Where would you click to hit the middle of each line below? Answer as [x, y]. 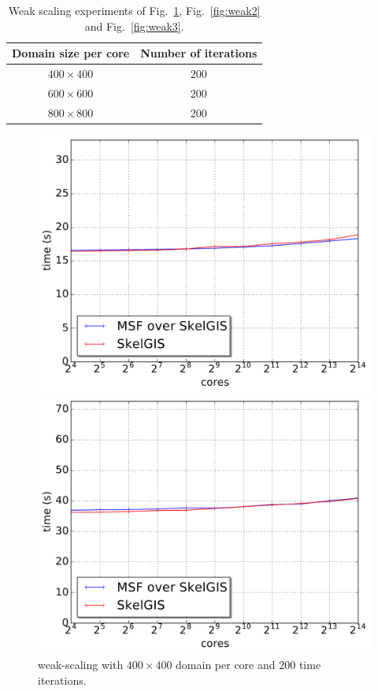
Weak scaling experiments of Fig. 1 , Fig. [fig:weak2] [134, 10]
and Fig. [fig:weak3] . [134, 26]
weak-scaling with [81, 665]
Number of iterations [199, 53]
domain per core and [226, 665]
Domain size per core [71, 53]
